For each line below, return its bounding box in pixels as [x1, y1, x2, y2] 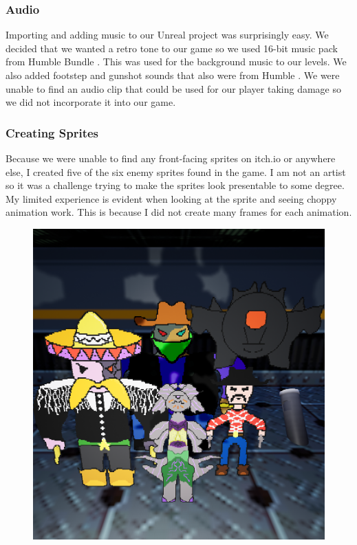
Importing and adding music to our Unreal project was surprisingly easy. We [6, 27, 329, 42]
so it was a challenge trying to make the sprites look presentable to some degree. [6, 178, 345, 192]
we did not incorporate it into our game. [6, 95, 176, 109]
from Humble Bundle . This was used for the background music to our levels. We [6, 54, 347, 69]
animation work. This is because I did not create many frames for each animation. [6, 205, 352, 219]
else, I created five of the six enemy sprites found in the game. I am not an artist [6, 164, 346, 179]
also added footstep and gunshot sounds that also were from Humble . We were [6, 68, 340, 82]
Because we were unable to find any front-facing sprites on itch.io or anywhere [6, 151, 336, 165]
